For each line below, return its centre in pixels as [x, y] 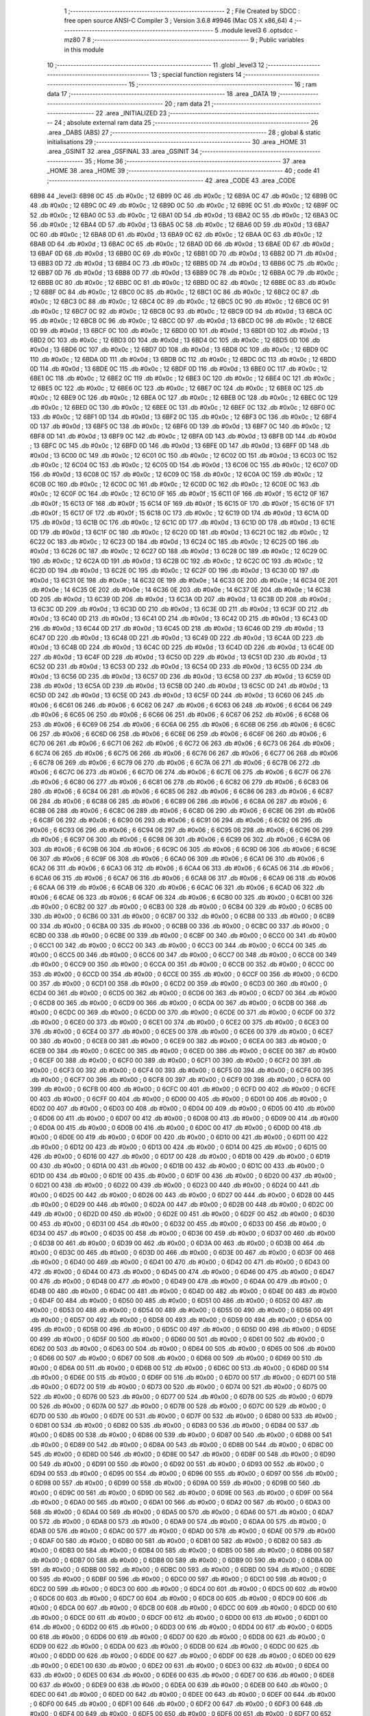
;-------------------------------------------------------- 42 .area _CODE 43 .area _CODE [171, 180]
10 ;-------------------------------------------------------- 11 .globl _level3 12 [156, 65]
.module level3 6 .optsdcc [256, 30]
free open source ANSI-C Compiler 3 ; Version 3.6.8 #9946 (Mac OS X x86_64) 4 [178, 21]
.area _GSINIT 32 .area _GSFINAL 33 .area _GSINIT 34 [123, 152]
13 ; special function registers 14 [197, 75]
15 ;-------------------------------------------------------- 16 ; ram [223, 84]
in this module [84, 49]
